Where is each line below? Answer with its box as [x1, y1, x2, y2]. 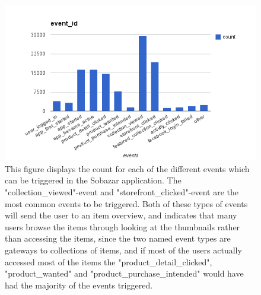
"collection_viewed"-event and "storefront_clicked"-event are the [5, 185, 239, 198]
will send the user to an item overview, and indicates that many [5, 209, 237, 221]
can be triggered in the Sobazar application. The [5, 174, 182, 186]
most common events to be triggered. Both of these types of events [5, 197, 248, 210]
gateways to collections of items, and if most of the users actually [5, 243, 242, 256]
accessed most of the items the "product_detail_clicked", [5, 255, 212, 268]
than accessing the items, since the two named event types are [5, 232, 231, 245]
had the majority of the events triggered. [5, 278, 153, 291]
